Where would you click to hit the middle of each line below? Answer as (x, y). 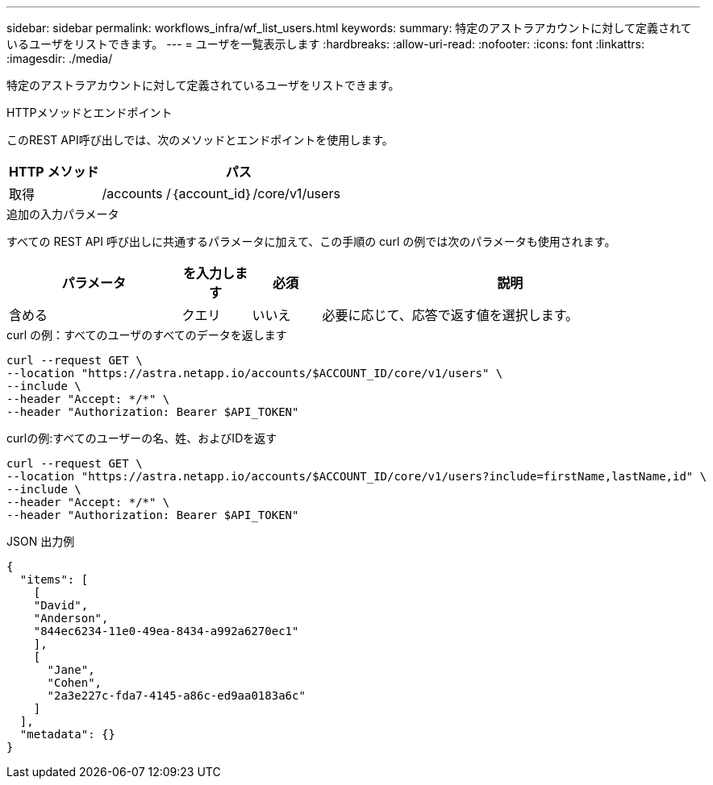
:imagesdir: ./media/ (60, 58)
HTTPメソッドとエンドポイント (90, 112)
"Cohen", (75, 683)
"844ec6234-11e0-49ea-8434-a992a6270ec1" (166, 631)
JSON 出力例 (41, 541)
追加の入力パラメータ (63, 214)
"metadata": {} (67, 734)
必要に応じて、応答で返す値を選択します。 (450, 315)
